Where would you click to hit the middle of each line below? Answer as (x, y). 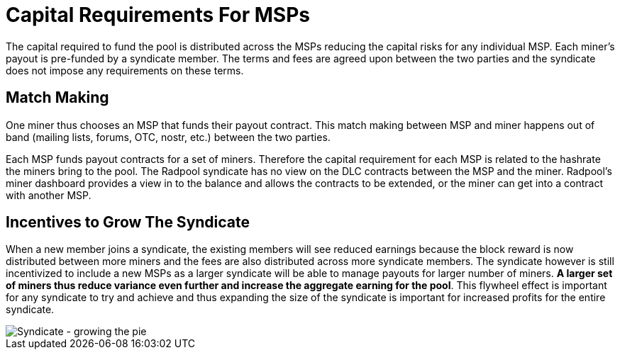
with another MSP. (49, 195)
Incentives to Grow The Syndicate (128, 222)
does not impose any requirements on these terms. (125, 70)
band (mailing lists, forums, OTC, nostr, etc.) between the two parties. (168, 137)
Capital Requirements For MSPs (158, 15)
